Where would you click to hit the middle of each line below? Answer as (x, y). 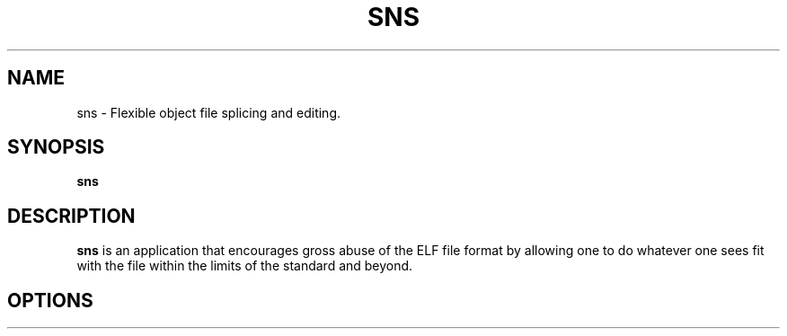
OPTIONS (50, 300)
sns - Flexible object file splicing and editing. (209, 112)
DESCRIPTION (71, 216)
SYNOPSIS (56, 147)
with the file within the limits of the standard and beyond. (245, 266)
